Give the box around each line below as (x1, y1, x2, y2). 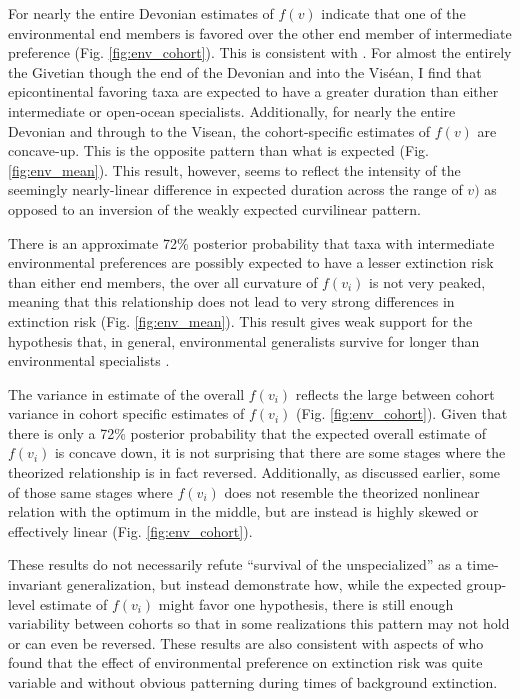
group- (466, 574, 507, 595)
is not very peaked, (369, 271, 486, 292)
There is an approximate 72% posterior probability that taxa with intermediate (8, 232, 495, 253)
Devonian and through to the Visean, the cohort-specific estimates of (8, 120, 431, 141)
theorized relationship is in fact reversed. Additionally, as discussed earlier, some (8, 462, 501, 483)
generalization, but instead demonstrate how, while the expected (66, 574, 462, 595)
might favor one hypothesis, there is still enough (158, 593, 454, 614)
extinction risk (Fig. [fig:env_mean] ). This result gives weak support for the (8, 310, 473, 331)
